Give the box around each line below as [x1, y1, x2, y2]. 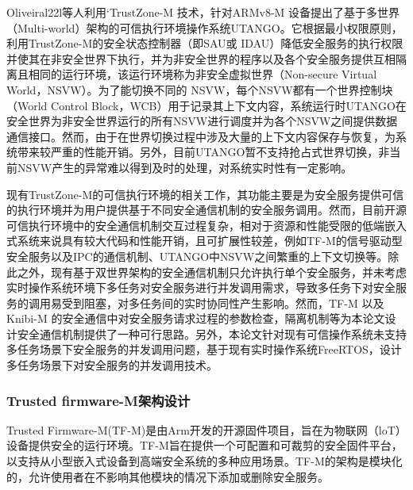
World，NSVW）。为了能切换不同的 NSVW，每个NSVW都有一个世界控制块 [6, 81, 393, 98]
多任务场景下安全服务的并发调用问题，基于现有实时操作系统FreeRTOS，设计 [6, 341, 402, 358]
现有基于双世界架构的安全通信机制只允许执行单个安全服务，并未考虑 [50, 263, 407, 280]
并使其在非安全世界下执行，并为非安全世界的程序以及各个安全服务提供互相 [6, 50, 396, 67]
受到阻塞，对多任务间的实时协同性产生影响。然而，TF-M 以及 [61, 294, 384, 311]
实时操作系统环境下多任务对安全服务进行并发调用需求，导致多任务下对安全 [6, 279, 396, 296]
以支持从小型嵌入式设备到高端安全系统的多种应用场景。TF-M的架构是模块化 [6, 453, 403, 469]
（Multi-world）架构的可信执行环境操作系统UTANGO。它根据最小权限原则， [6, 19, 403, 36]
